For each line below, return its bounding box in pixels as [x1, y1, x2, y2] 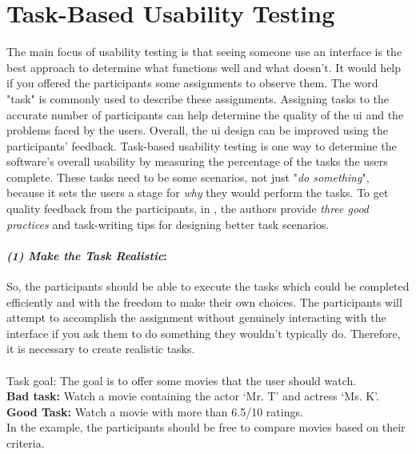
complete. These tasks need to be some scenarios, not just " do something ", [6, 168, 370, 185]
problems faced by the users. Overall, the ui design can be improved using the [6, 122, 388, 139]
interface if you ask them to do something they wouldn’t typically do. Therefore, [6, 324, 401, 341]
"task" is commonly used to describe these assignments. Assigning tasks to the [6, 90, 390, 106]
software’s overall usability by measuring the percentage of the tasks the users [6, 153, 388, 170]
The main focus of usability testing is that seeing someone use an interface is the [6, 43, 402, 60]
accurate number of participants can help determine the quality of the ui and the [6, 106, 404, 123]
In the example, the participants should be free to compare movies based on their [6, 419, 406, 436]
